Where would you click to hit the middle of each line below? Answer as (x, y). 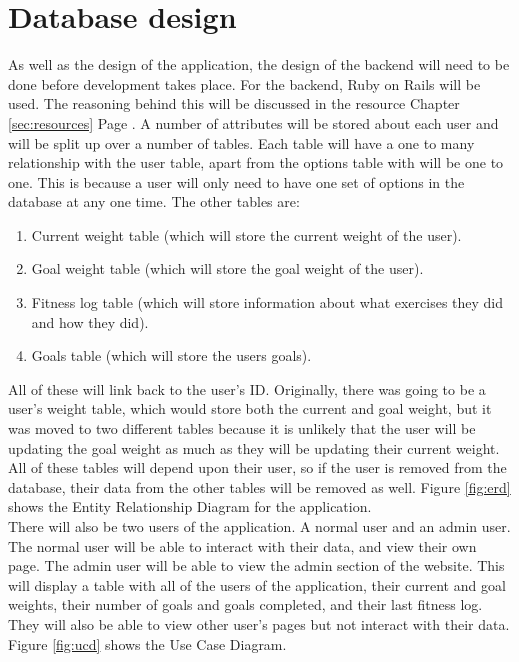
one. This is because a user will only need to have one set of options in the (236, 181)
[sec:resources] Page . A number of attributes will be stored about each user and (253, 122)
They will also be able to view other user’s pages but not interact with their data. (259, 623)
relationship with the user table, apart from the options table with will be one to (256, 162)
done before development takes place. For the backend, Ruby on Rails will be (244, 83)
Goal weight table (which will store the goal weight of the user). (227, 268)
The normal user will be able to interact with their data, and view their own (242, 545)
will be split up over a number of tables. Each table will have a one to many (241, 142)
